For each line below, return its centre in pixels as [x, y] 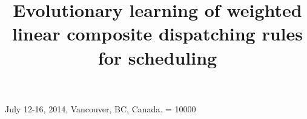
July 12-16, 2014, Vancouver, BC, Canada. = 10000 [101, 108]
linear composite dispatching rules [157, 34]
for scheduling [157, 57]
